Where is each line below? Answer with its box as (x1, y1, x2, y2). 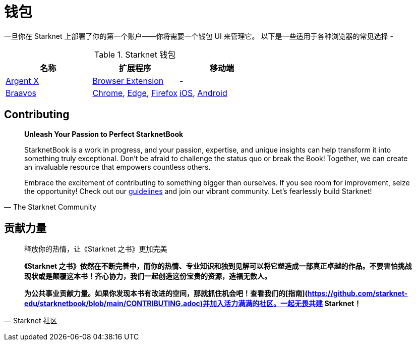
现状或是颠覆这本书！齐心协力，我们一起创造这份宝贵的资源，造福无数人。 (24, 272, 271, 281)
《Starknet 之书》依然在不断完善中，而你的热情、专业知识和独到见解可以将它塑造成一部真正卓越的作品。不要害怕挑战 (24, 262, 412, 271)
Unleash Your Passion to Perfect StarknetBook (24, 129, 184, 138)
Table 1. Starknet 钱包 (94, 49, 176, 60)
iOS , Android (179, 87, 227, 98)
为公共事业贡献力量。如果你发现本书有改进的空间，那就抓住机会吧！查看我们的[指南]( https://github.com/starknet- (24, 289, 408, 298)
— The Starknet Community (4, 202, 96, 211)
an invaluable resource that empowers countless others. (24, 162, 211, 171)
